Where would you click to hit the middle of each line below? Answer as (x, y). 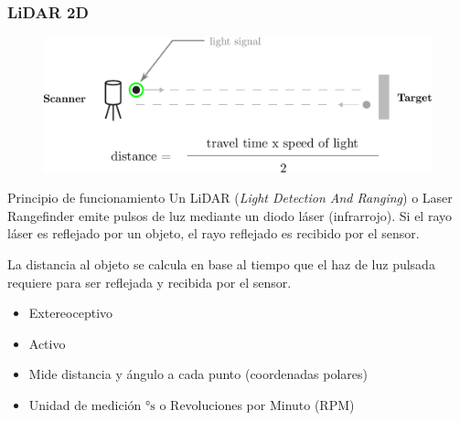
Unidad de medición (85, 404)
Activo (47, 343)
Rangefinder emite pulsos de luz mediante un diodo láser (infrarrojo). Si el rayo (230, 215)
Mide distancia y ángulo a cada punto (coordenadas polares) (198, 374)
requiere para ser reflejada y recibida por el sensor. (150, 282)
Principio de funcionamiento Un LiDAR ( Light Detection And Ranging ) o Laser (230, 198)
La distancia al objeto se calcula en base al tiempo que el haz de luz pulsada (221, 264)
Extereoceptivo (71, 313)
